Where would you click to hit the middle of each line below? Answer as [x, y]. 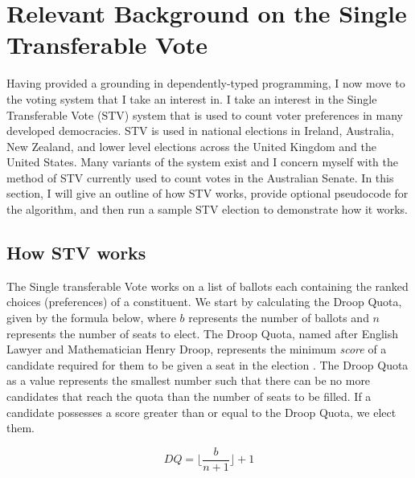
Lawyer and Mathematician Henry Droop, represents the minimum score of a [197, 349]
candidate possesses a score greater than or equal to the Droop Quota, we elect [201, 412]
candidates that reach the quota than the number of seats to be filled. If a [189, 396]
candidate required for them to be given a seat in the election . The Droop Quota [207, 364]
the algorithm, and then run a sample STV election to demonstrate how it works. [207, 209]
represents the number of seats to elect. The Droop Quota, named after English [203, 333]
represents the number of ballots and [279, 318]
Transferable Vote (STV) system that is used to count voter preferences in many [205, 114]
